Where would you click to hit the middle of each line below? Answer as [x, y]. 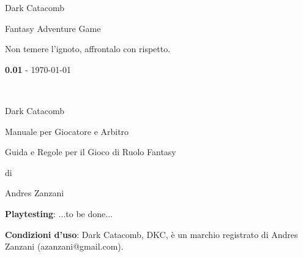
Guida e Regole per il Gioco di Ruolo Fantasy [91, 152]
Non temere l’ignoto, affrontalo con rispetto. [88, 49]
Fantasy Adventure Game [53, 28]
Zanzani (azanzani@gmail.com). [64, 246]
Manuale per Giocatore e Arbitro [67, 131]
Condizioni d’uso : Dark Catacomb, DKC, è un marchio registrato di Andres [151, 234]
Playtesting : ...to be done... [59, 213]
